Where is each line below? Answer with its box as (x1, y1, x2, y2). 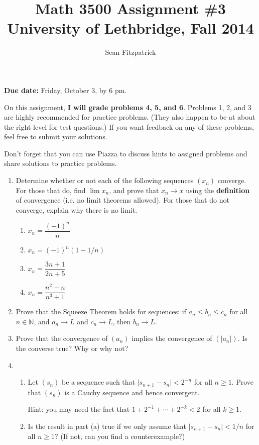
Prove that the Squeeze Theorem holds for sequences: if (16, 306, 187, 317)
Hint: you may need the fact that (28, 404, 130, 414)
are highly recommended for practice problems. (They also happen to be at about (4, 112, 255, 122)
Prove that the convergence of (16, 333, 108, 343)
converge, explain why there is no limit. (16, 204, 138, 215)
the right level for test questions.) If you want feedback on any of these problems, (4, 121, 254, 132)
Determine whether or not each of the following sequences (16, 175, 194, 186)
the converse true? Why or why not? (16, 342, 128, 353)
